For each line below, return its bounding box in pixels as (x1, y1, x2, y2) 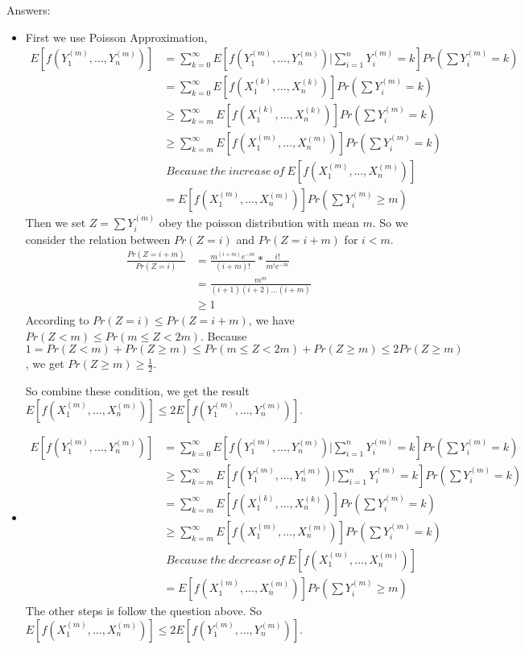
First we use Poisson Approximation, (25, 28, 208, 45)
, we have (248, 312, 295, 329)
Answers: (6, 2, 51, 18)
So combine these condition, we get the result (25, 382, 250, 399)
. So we (372, 214, 408, 231)
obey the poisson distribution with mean (159, 214, 359, 231)
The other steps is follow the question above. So (25, 602, 262, 619)
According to (25, 312, 89, 329)
